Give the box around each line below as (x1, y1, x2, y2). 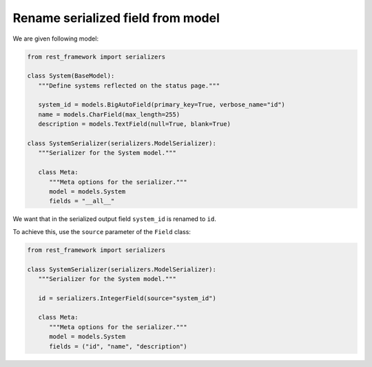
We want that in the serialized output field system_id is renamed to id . (12, 215, 217, 223)
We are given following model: (12, 34, 99, 43)
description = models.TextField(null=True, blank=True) (38, 120, 231, 128)
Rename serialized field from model (12, 10, 220, 25)
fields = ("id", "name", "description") (49, 342, 187, 350)
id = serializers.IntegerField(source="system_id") (38, 294, 216, 302)
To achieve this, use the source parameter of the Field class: (12, 227, 191, 235)
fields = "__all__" (49, 197, 115, 205)
